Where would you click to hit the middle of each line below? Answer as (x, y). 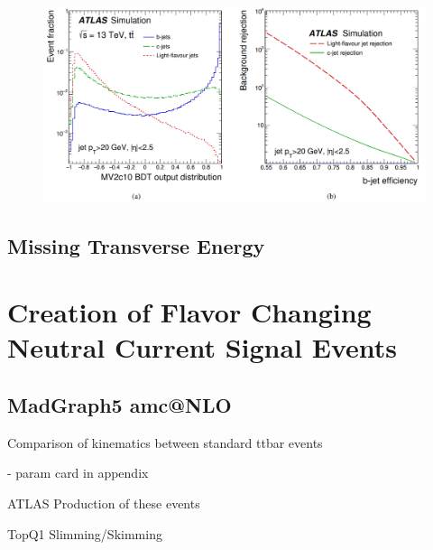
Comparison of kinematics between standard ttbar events (165, 442)
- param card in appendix (78, 473)
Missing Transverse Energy (136, 245)
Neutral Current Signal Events (203, 347)
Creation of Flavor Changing (189, 312)
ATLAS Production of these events (104, 503)
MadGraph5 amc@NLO (120, 405)
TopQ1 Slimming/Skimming (85, 533)
